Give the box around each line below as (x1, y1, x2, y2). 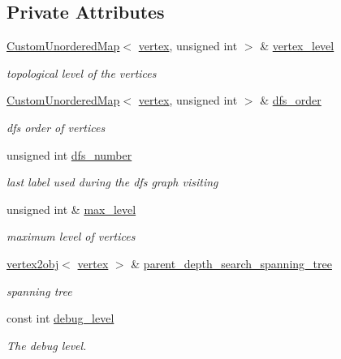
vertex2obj (6, 254, 59, 271)
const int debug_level (6, 310, 114, 327)
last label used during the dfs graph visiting (6, 173, 218, 190)
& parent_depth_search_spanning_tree (131, 254, 332, 271)
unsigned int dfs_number (6, 146, 132, 163)
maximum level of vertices (6, 228, 136, 245)
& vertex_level (260, 37, 335, 54)
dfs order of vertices (6, 118, 106, 135)
